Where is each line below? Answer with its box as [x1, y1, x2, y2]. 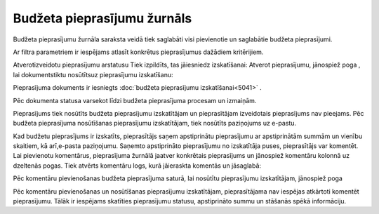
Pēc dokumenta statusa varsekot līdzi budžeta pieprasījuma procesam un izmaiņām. [13, 96, 257, 105]
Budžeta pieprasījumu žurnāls [13, 11, 192, 26]
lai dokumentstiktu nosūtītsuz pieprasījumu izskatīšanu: [13, 70, 173, 79]
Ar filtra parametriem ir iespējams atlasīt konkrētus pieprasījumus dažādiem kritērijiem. [13, 48, 264, 56]
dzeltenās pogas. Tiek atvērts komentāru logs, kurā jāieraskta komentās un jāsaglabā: [13, 161, 262, 170]
